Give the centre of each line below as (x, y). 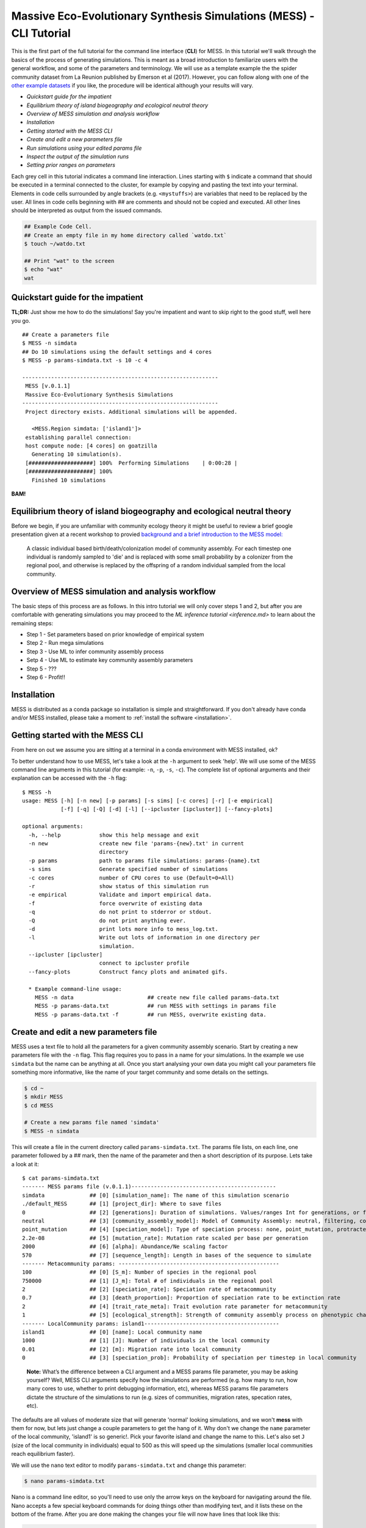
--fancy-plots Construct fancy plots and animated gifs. (128, 972)
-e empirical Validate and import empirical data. (120, 895)
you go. (21, 320)
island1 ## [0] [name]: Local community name (112, 1332)
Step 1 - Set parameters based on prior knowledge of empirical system (115, 634)
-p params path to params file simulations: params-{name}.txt (144, 861)
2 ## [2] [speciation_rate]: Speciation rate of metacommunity (149, 1289)
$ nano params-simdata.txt (64, 1481)
